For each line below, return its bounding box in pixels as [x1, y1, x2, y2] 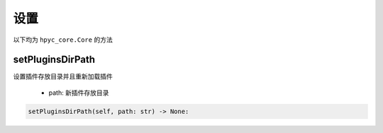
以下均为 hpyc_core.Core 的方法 [13, 35, 113, 44]
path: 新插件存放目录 [48, 88, 109, 97]
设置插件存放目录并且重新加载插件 [13, 72, 113, 81]
